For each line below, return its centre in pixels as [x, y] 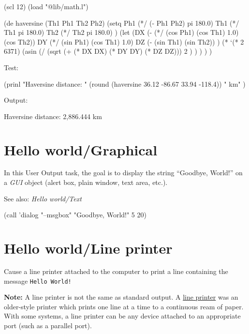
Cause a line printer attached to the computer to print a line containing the [116, 271]
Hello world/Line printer [88, 248]
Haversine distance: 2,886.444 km [53, 116]
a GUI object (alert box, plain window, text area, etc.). [86, 182]
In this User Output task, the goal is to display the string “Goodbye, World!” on [123, 173]
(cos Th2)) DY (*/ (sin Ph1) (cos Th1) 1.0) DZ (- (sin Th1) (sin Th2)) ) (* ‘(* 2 [124, 41]
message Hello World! [38, 281]
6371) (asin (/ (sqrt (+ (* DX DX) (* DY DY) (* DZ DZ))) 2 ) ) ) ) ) [108, 51]
